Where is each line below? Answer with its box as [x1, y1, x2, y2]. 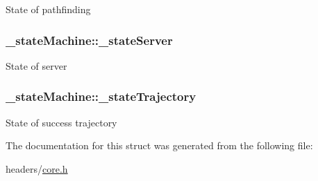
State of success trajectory [6, 115, 117, 129]
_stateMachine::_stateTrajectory [6, 88, 196, 105]
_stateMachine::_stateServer [6, 31, 173, 48]
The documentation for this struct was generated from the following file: [6, 138, 313, 153]
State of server [6, 58, 67, 73]
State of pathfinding [6, 2, 91, 16]
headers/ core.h [6, 161, 68, 175]
